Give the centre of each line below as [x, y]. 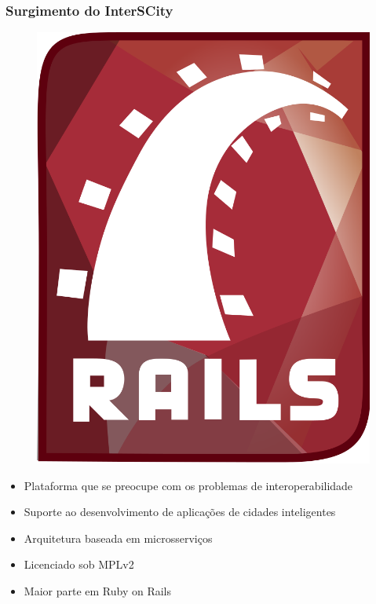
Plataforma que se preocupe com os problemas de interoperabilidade [188, 485]
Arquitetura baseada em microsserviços [118, 538]
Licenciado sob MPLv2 [79, 564]
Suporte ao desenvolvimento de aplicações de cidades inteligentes [180, 512]
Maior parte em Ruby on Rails [98, 591]
